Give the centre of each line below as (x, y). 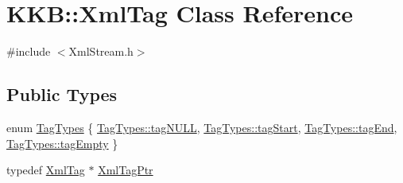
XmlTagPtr (126, 170)
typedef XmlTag (46, 170)
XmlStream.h (101, 51)
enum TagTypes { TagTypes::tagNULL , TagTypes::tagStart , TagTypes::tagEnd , (202, 127)
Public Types (62, 94)
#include (29, 51)
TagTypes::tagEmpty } (62, 143)
